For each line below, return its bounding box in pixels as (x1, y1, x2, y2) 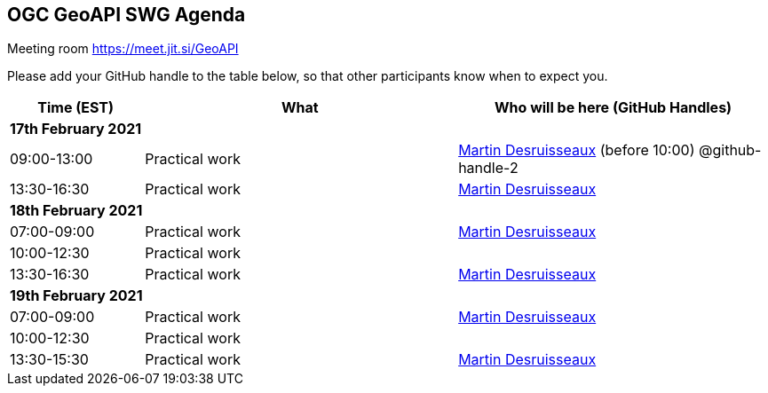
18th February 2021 (10, 201, 143, 220)
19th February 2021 (10, 287, 143, 305)
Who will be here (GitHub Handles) (495, 98, 732, 117)
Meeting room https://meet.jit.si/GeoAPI (7, 41, 239, 57)
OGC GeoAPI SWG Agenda (7, 4, 246, 26)
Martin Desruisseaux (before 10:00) (458, 141, 695, 160)
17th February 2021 (10, 120, 142, 138)
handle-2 (458, 159, 519, 177)
